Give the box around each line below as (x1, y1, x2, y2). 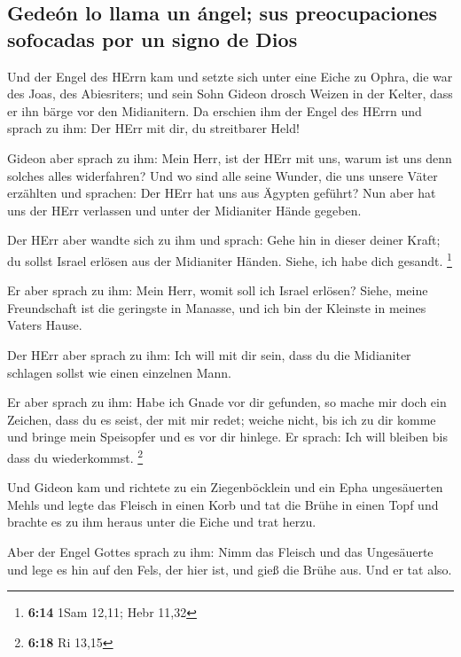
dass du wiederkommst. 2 (7, 445, 144, 466)
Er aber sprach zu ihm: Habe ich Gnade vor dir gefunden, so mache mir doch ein (7, 393, 447, 411)
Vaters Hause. (7, 316, 82, 334)
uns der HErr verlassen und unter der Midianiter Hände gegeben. (7, 200, 362, 219)
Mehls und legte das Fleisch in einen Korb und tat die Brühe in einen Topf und (7, 495, 439, 513)
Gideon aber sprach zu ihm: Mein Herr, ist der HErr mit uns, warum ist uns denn (7, 148, 452, 167)
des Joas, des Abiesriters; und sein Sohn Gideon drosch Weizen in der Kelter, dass (7, 84, 453, 103)
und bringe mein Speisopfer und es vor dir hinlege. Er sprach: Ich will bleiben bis (7, 427, 449, 446)
